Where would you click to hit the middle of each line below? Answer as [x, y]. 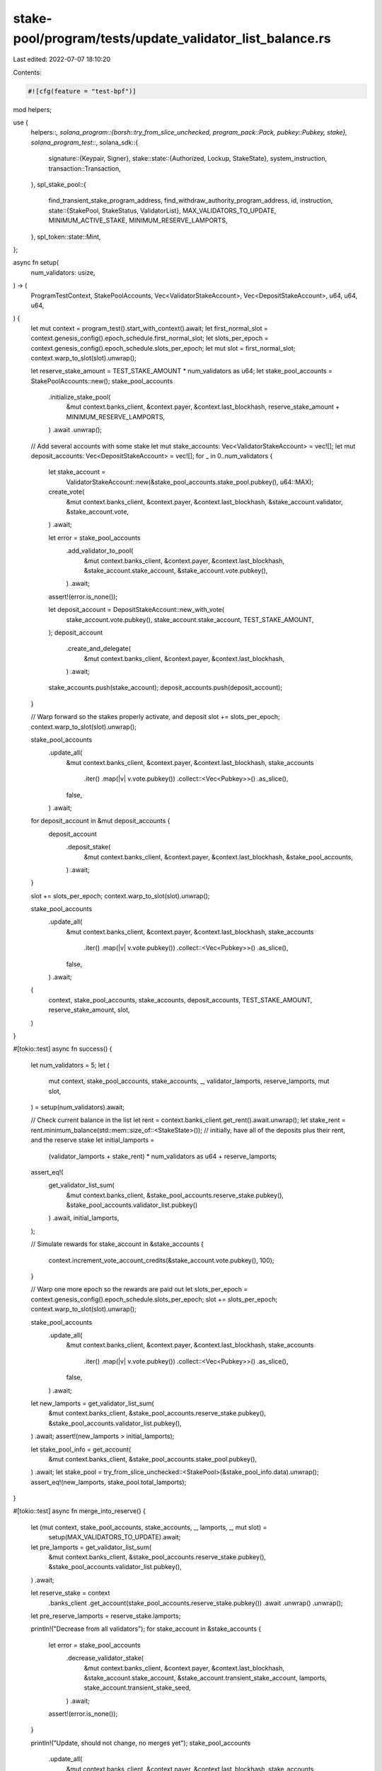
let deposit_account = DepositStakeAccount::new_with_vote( [137, 610]
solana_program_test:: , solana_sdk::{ [85, 142]
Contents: [27, 72]
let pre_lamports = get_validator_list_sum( [91, 1547]
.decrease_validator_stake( [105, 1658]
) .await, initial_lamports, [84, 1218]
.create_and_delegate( [98, 649]
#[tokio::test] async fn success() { [63, 1049]
